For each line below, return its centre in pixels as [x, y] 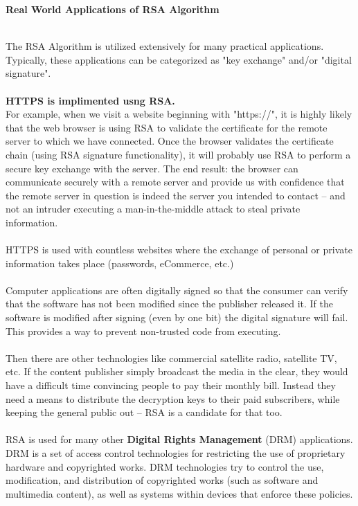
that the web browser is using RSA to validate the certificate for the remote [167, 127]
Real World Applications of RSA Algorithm [113, 9]
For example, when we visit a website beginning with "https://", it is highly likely [179, 114]
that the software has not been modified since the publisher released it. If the [169, 304]
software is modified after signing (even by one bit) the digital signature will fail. [177, 317]
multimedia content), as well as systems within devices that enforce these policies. [179, 493]
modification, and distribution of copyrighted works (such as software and [162, 480]
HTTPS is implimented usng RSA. [90, 100]
